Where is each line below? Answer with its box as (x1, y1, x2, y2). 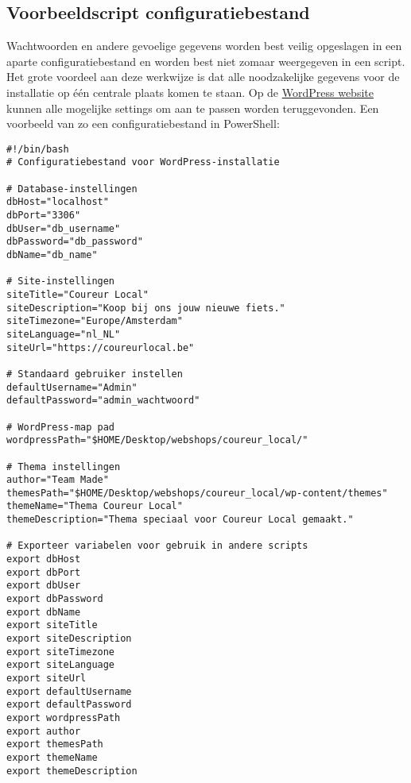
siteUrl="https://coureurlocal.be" (6, 341, 195, 353)
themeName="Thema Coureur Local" (6, 500, 183, 512)
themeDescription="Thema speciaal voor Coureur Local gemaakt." (6, 514, 354, 526)
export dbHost (6, 553, 81, 565)
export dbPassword (6, 593, 103, 605)
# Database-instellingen (6, 183, 138, 195)
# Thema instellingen (6, 461, 121, 472)
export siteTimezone (6, 646, 115, 658)
